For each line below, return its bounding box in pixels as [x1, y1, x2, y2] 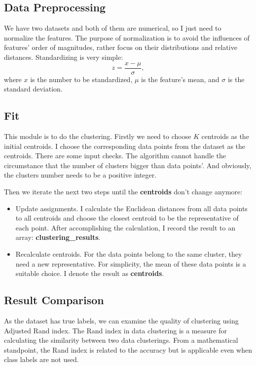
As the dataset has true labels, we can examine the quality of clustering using [4, 315, 239, 325]
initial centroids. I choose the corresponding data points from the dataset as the [4, 140, 246, 151]
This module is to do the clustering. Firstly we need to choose [4, 131, 191, 141]
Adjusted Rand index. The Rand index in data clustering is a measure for [4, 325, 227, 335]
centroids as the [201, 131, 249, 141]
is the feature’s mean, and [141, 74, 219, 84]
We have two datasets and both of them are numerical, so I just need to [4, 23, 221, 33]
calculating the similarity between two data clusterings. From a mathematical [4, 335, 238, 345]
